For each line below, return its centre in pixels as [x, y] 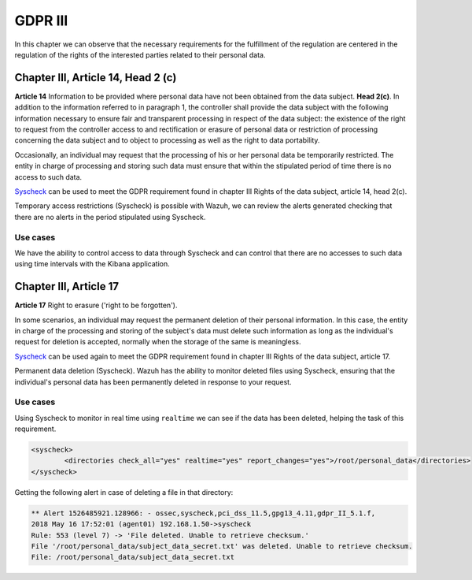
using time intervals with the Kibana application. [92, 264]
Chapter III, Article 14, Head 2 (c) [96, 78]
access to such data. [48, 177]
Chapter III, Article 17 [67, 286]
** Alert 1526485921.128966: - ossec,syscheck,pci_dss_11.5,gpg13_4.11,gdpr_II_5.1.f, [203, 513]
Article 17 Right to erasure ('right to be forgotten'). [96, 305]
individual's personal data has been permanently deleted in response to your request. [153, 381]
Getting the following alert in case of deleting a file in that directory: [124, 492]
